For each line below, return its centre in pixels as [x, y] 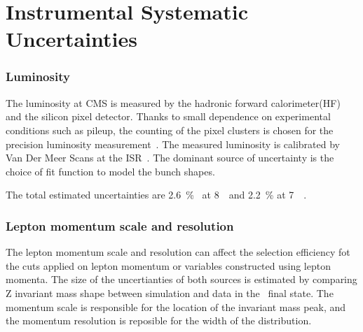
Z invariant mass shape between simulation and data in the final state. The [170, 293]
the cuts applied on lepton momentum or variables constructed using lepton [168, 265]
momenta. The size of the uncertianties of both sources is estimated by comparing [181, 279]
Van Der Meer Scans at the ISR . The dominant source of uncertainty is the [170, 158]
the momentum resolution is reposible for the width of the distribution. [159, 320]
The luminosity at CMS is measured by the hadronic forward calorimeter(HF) [173, 102]
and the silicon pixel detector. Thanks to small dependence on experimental [168, 116]
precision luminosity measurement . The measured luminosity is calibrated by [173, 144]
